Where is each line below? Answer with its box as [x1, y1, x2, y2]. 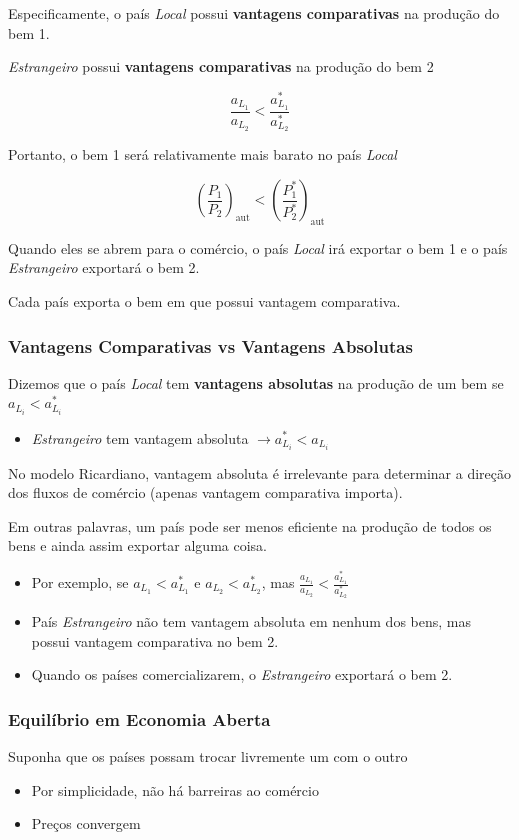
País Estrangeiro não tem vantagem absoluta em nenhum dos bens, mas [31, 611, 471, 632]
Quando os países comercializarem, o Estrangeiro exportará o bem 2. [31, 664, 453, 685]
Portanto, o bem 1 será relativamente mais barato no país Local [8, 144, 397, 165]
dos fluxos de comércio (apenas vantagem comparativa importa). [8, 482, 403, 503]
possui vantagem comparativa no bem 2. [31, 630, 279, 651]
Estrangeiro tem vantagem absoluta [31, 427, 249, 448]
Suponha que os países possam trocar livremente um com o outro [8, 746, 408, 767]
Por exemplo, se [31, 572, 129, 593]
